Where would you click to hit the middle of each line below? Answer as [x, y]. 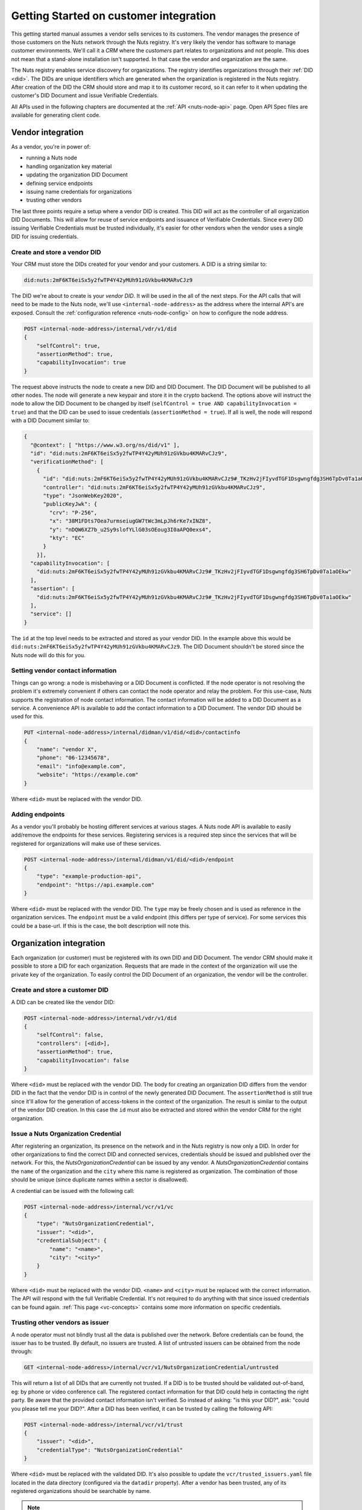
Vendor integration [47, 132]
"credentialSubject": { [71, 1241]
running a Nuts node [52, 158]
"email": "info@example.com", [81, 766]
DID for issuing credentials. [45, 236]
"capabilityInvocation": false [83, 1060]
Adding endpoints [38, 814]
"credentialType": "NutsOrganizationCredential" [110, 1450]
